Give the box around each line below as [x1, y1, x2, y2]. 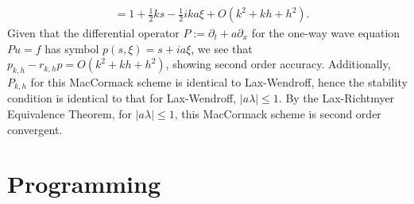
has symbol [44, 40, 99, 56]
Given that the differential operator [7, 25, 180, 41]
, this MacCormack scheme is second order [174, 106, 381, 122]
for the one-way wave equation [251, 25, 400, 41]
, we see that [191, 40, 253, 56]
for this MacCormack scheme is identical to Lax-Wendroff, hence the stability [30, 74, 408, 90]
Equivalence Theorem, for [7, 106, 132, 122]
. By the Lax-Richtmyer [278, 90, 395, 106]
